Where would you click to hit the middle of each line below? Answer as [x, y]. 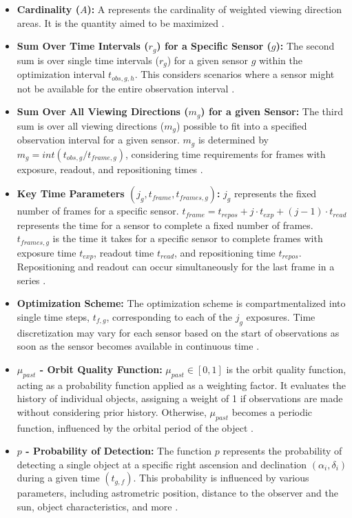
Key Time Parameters [71, 193]
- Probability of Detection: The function [119, 451]
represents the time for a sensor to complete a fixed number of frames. [165, 225]
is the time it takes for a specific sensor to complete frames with [188, 238]
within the [280, 60]
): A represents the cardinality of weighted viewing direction [215, 9]
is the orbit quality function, [286, 369]
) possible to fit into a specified [241, 125]
